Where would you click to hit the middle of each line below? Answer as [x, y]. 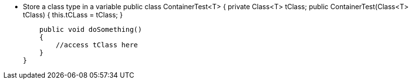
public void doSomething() [91, 29]
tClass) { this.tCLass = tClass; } [73, 15]
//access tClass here [97, 45]
